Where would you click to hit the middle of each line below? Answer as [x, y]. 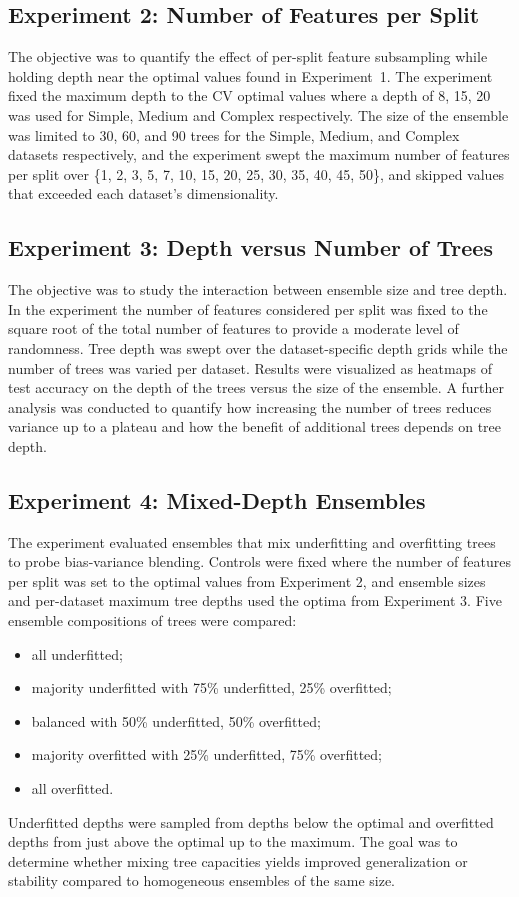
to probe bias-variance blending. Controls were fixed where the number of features [259, 561]
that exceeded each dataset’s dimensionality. [143, 193]
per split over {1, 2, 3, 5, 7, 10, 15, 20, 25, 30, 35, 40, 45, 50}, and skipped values [256, 173]
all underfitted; [77, 653]
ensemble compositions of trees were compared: [152, 620]
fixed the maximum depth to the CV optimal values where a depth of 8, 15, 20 [249, 95]
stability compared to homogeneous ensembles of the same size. [201, 880]
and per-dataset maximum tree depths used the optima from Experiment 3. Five [255, 600]
